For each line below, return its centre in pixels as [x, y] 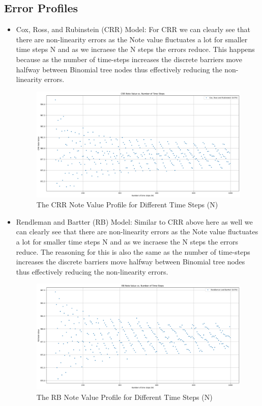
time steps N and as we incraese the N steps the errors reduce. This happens [135, 49]
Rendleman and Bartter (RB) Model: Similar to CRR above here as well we [134, 221]
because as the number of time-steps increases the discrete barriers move [129, 59]
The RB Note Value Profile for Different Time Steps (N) [124, 397]
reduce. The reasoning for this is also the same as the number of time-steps [133, 251]
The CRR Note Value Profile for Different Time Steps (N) [127, 205]
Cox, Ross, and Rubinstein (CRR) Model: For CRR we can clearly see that [133, 29]
